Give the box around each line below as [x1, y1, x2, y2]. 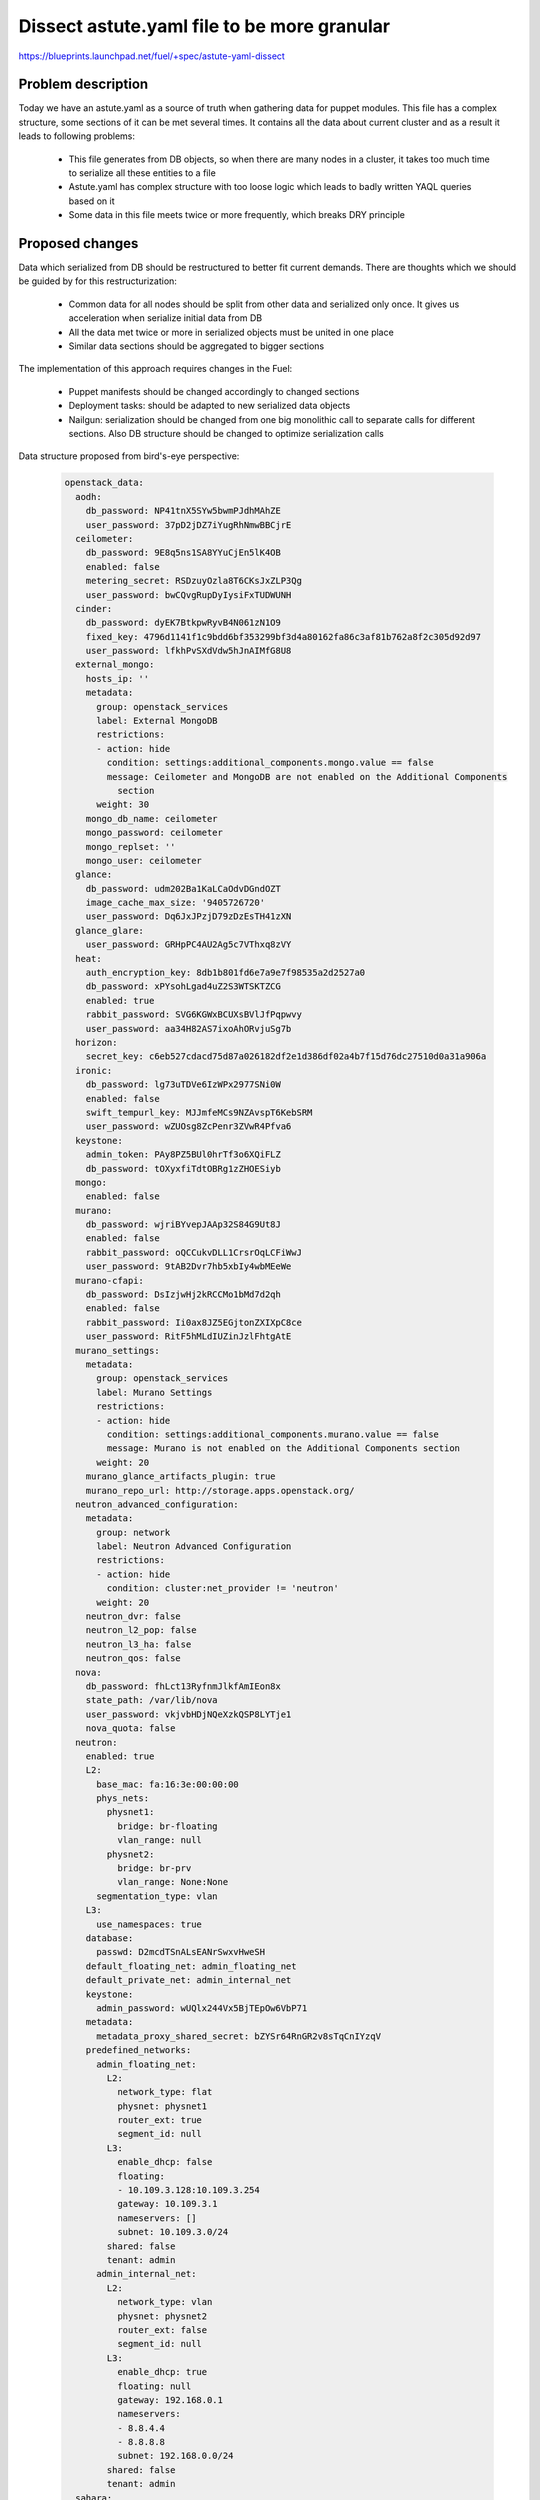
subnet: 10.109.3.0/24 [116, 2226, 229, 2238]
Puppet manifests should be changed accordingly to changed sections [68, 385, 360, 397]
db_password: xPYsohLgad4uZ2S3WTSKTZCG [85, 981, 282, 992]
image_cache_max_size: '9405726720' [85, 897, 265, 909]
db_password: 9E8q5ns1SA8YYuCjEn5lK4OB [85, 547, 282, 559]
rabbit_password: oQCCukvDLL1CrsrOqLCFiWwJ [85, 1246, 302, 1258]
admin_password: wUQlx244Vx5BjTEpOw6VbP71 [96, 2002, 308, 2014]
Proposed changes [18, 235, 139, 252]
